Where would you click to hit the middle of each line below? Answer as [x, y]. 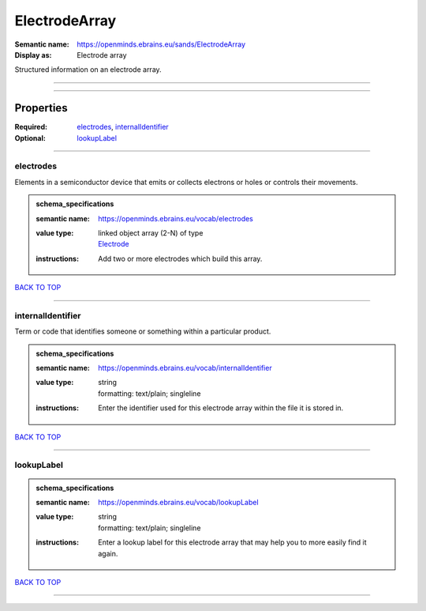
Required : [31, 127]
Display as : [33, 55]
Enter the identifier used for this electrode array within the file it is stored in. [221, 408]
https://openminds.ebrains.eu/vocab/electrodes [176, 218]
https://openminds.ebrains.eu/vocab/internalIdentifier [185, 368]
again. [108, 553]
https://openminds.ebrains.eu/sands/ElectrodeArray [161, 44]
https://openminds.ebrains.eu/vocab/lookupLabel [179, 502]
